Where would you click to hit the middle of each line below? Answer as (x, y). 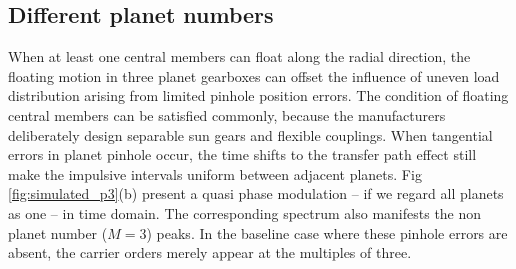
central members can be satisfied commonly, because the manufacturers (227, 114)
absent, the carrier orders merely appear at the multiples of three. (210, 252)
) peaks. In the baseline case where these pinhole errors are (327, 232)
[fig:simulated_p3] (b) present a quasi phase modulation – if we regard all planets (256, 193)
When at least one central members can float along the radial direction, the (239, 56)
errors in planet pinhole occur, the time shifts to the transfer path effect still (242, 154)
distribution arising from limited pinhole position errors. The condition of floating (258, 95)
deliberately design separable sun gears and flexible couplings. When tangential (250, 134)
